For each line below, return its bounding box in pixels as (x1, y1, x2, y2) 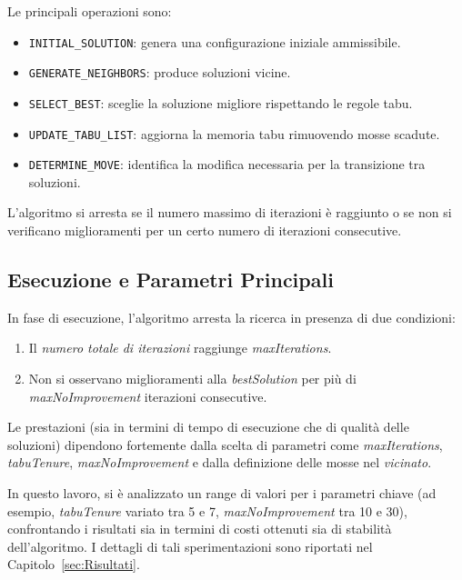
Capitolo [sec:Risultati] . (7, 555, 140, 574)
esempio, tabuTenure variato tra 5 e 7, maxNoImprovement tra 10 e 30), (7, 501, 407, 520)
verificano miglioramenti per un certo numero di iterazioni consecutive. (7, 221, 402, 240)
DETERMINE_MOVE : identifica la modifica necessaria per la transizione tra (28, 155, 426, 174)
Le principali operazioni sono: (7, 2, 172, 20)
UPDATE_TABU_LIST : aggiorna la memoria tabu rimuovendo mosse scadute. (28, 124, 440, 143)
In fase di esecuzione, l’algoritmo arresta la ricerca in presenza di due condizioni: (7, 307, 456, 326)
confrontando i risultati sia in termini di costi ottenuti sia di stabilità (7, 519, 392, 538)
